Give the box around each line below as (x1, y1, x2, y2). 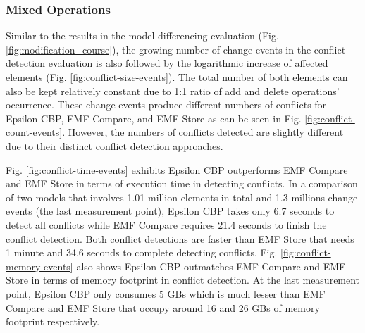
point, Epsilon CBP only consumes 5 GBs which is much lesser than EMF (6, 286, 326, 301)
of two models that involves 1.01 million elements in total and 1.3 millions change (6, 189, 358, 204)
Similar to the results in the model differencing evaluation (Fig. (6, 28, 279, 43)
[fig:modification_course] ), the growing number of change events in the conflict (6, 42, 346, 56)
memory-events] (6, 258, 73, 273)
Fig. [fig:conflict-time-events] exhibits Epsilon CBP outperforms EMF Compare (6, 162, 348, 177)
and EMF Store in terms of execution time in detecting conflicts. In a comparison (6, 176, 358, 191)
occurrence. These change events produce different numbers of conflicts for (6, 97, 327, 112)
